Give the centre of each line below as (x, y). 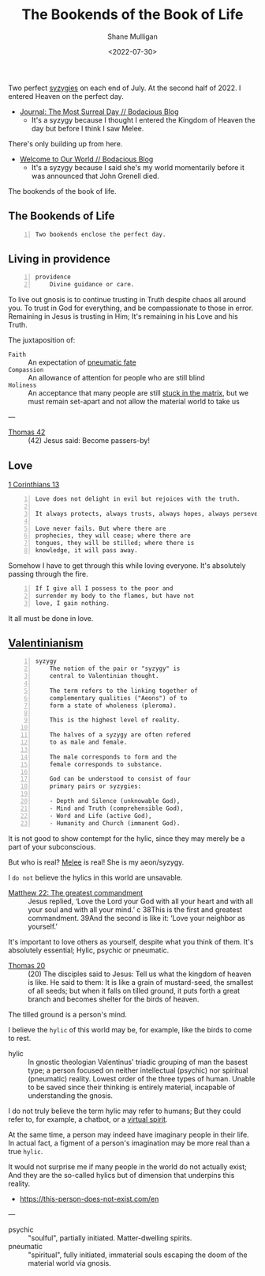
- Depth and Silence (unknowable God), (115, 801)
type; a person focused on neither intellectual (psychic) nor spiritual (138, 1070)
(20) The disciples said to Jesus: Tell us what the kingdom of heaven (140, 974)
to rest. (20, 1038)
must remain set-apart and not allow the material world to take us (134, 402)
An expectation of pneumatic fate (82, 362)
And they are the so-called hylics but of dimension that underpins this (121, 1175)
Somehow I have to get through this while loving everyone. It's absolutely (127, 566)
